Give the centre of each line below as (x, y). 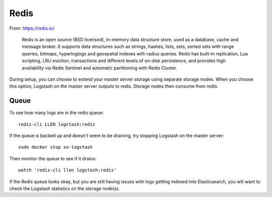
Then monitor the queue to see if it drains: (53, 158)
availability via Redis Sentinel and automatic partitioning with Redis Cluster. (99, 68)
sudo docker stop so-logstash (56, 147)
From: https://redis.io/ (32, 28)
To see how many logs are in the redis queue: (56, 113)
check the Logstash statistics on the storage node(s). (65, 188)
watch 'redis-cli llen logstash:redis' (67, 170)
